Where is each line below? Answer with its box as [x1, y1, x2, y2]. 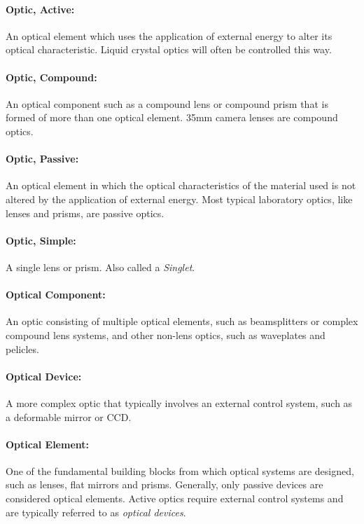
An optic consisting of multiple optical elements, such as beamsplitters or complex [6, 314, 358, 329]
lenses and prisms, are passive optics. [6, 205, 164, 220]
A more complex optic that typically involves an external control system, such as [6, 395, 353, 410]
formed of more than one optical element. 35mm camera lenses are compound [6, 110, 338, 125]
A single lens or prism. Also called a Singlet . [6, 259, 195, 274]
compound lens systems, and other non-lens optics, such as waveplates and [6, 327, 325, 342]
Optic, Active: [6, 1, 75, 16]
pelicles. [6, 341, 39, 356]
